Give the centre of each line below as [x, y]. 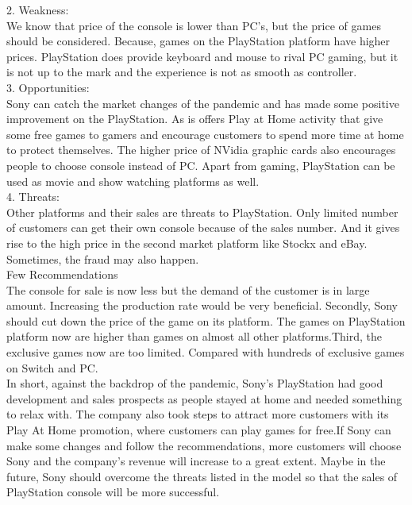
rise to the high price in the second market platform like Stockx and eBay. [187, 243]
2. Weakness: [38, 10]
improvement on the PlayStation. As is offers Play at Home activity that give [195, 119]
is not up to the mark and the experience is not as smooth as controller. [182, 72]
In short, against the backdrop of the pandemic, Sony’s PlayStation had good [195, 383]
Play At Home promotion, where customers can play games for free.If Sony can [199, 430]
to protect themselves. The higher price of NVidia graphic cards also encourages [201, 150]
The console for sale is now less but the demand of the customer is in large [188, 289]
